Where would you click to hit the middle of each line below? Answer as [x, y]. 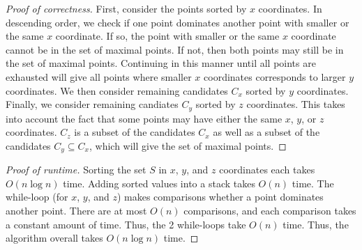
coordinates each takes [267, 170]
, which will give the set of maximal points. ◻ [188, 145]
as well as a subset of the [266, 132]
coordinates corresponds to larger [275, 76]
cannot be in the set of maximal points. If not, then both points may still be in [175, 49]
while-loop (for [37, 197]
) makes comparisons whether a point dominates [220, 197]
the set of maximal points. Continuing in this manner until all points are [161, 63]
